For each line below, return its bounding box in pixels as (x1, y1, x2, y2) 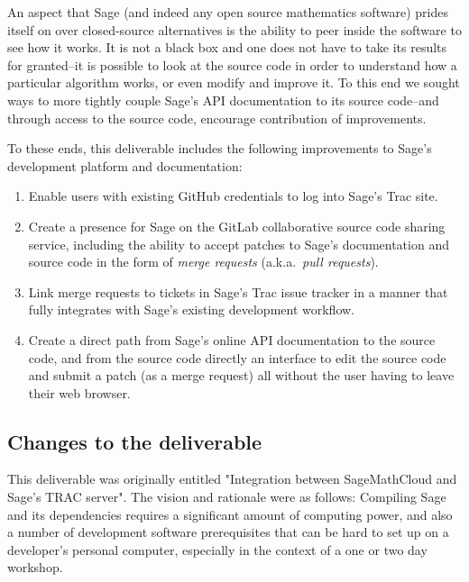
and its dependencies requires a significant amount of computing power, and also (7, 505, 453, 523)
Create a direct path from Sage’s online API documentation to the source (28, 330, 436, 349)
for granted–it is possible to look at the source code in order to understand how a (7, 55, 457, 74)
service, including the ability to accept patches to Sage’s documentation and (28, 234, 449, 253)
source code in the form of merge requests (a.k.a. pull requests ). (28, 252, 379, 271)
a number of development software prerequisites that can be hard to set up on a (7, 523, 449, 541)
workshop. (7, 558, 63, 577)
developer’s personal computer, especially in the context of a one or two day (7, 540, 428, 559)
